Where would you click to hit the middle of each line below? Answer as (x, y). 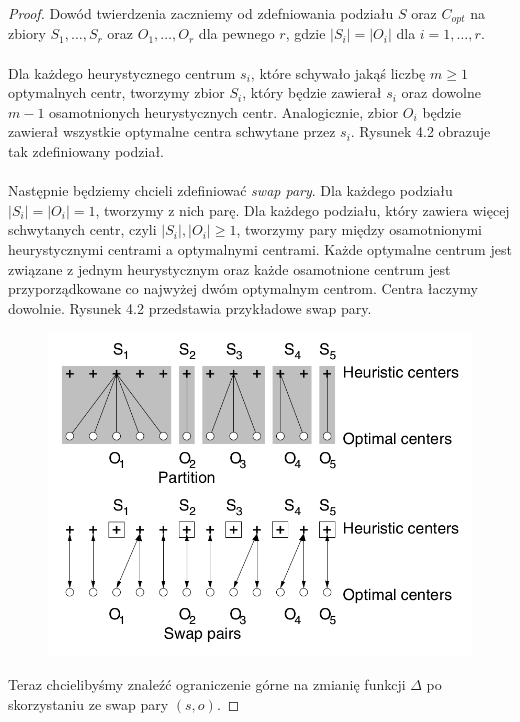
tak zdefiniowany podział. (86, 151)
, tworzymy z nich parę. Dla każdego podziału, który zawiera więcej (302, 209)
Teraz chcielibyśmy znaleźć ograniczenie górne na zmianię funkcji (207, 683)
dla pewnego (236, 33)
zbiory (27, 33)
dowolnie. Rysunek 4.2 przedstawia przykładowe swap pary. (190, 307)
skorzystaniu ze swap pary (88, 703)
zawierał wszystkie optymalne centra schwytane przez (172, 131)
